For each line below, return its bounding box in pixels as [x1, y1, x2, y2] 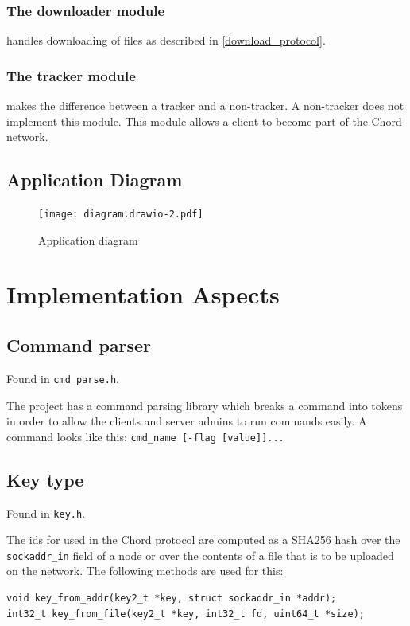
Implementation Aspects [6, 278, 280, 311]
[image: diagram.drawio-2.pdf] [38, 209, 203, 221]
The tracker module [6, 65, 136, 85]
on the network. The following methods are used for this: [6, 562, 284, 579]
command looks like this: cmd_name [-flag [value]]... [6, 428, 284, 444]
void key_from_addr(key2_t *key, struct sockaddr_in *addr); [6, 593, 337, 604]
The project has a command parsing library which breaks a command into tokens [6, 397, 403, 413]
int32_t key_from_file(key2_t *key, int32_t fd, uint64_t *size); [6, 608, 366, 620]
